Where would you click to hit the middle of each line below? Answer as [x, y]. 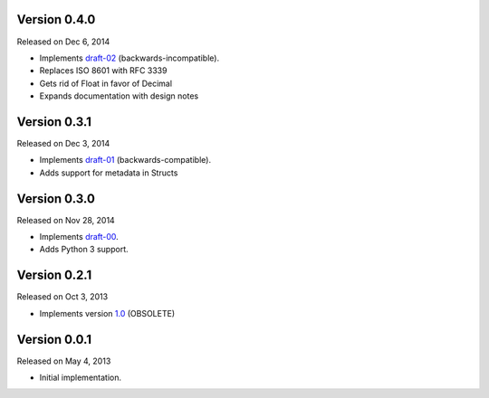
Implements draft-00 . [79, 237]
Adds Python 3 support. [84, 250]
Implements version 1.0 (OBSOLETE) [107, 313]
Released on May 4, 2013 [64, 361]
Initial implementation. [81, 378]
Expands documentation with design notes [119, 96]
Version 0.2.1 [54, 275]
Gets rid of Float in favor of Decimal [105, 83]
